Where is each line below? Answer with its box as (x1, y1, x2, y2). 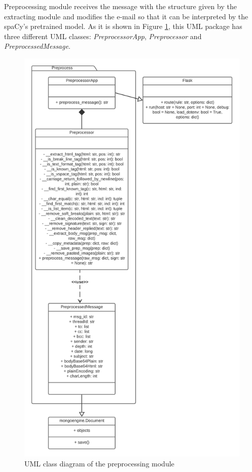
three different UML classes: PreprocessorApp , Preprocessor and (4, 30, 202, 41)
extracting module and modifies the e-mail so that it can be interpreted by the (4, 11, 248, 21)
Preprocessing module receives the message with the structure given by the (4, 1, 237, 11)
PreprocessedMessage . (4, 41, 70, 51)
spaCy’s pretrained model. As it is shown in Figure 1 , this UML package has (4, 21, 242, 32)
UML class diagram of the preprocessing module (24, 458, 174, 468)
